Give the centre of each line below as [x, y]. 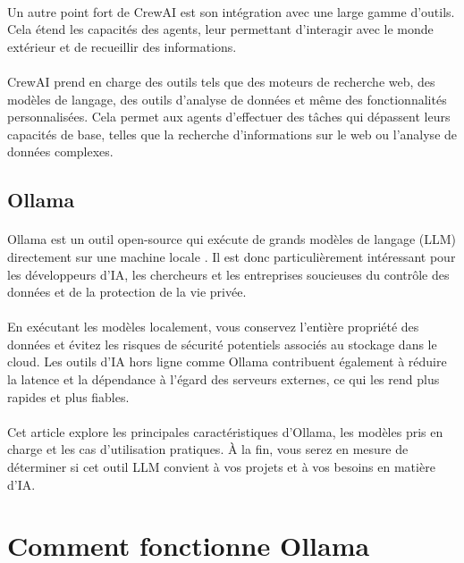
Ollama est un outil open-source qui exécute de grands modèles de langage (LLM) [232, 239]
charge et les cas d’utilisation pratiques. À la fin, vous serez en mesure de [208, 449]
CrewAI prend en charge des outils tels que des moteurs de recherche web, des [221, 81]
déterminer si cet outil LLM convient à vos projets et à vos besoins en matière [221, 467]
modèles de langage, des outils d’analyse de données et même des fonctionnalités [227, 99]
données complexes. [60, 151]
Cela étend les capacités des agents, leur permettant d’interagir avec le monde [220, 29]
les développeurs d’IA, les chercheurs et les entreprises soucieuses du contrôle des [228, 274]
